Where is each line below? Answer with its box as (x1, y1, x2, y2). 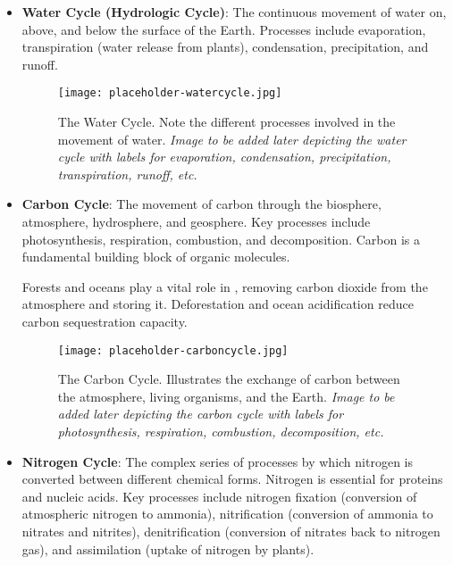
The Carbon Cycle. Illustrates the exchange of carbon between (57, 370, 400, 388)
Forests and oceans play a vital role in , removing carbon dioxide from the (21, 277, 428, 295)
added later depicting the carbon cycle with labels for (57, 404, 344, 423)
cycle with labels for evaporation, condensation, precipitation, (57, 147, 391, 166)
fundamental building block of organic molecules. (21, 247, 290, 266)
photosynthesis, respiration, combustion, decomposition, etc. (57, 422, 384, 440)
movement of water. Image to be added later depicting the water (57, 129, 407, 148)
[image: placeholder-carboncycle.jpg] (57, 344, 289, 357)
